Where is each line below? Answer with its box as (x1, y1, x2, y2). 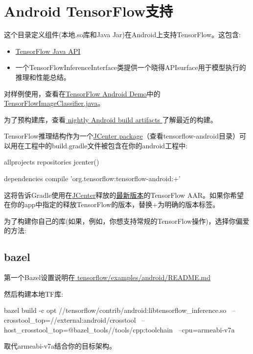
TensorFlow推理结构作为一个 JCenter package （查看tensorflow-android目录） (4, 131, 239, 141)
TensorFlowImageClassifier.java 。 (4, 98, 105, 108)
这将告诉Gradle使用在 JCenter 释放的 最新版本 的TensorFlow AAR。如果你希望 (4, 189, 244, 200)
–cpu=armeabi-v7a (178, 324, 235, 334)
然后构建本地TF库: (4, 288, 64, 299)
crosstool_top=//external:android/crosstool (4, 315, 136, 325)
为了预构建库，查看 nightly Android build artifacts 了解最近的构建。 (4, 114, 217, 124)
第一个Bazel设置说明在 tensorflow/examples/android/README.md (4, 272, 211, 283)
